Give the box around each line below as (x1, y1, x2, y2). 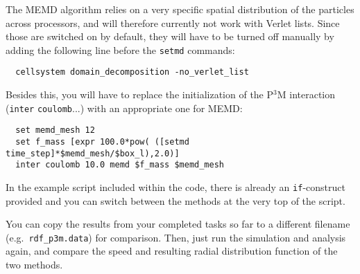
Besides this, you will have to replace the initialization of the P (6, 87, 274, 102)
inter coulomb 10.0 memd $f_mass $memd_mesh (15, 160, 224, 170)
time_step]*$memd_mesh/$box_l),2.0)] (6, 148, 180, 158)
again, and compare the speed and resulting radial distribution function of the (6, 244, 338, 258)
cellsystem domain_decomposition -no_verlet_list (15, 67, 249, 77)
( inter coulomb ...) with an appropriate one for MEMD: (6, 100, 243, 115)
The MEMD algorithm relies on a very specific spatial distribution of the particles (6, 2, 354, 16)
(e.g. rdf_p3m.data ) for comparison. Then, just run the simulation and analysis (6, 230, 346, 244)
